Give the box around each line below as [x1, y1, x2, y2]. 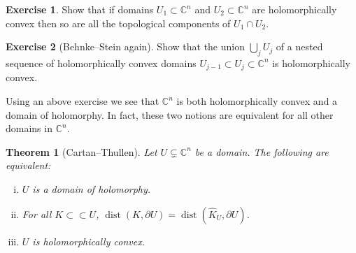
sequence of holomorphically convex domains [6, 55, 197, 70]
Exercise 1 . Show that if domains [6, 2, 154, 16]
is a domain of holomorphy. [32, 182, 151, 196]
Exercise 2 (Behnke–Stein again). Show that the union [6, 39, 245, 54]
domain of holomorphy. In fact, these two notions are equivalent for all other [6, 107, 334, 122]
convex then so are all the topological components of [6, 15, 231, 30]
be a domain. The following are [194, 144, 329, 159]
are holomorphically [252, 2, 337, 16]
